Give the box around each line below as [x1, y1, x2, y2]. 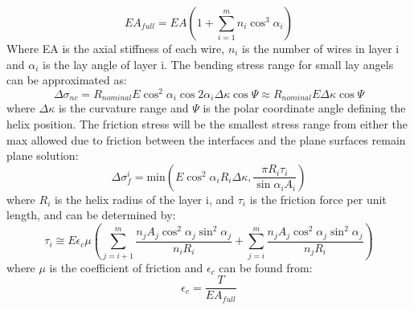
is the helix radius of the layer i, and [54, 190, 235, 207]
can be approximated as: [6, 71, 127, 88]
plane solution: [6, 147, 79, 164]
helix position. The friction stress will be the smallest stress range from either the [6, 115, 408, 132]
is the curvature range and [58, 100, 189, 116]
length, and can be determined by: [6, 206, 176, 223]
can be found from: [219, 259, 313, 275]
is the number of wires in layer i [242, 40, 400, 56]
